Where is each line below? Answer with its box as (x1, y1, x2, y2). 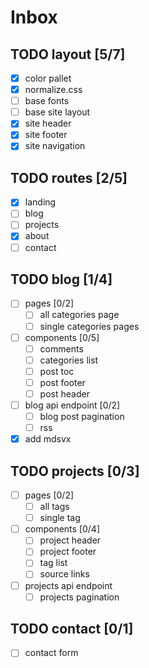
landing (24, 196, 57, 208)
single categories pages (39, 320, 140, 332)
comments (39, 342, 84, 355)
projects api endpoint (24, 579, 113, 591)
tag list (39, 557, 68, 569)
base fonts (24, 95, 70, 107)
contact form (24, 647, 79, 659)
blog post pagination (39, 411, 125, 422)
